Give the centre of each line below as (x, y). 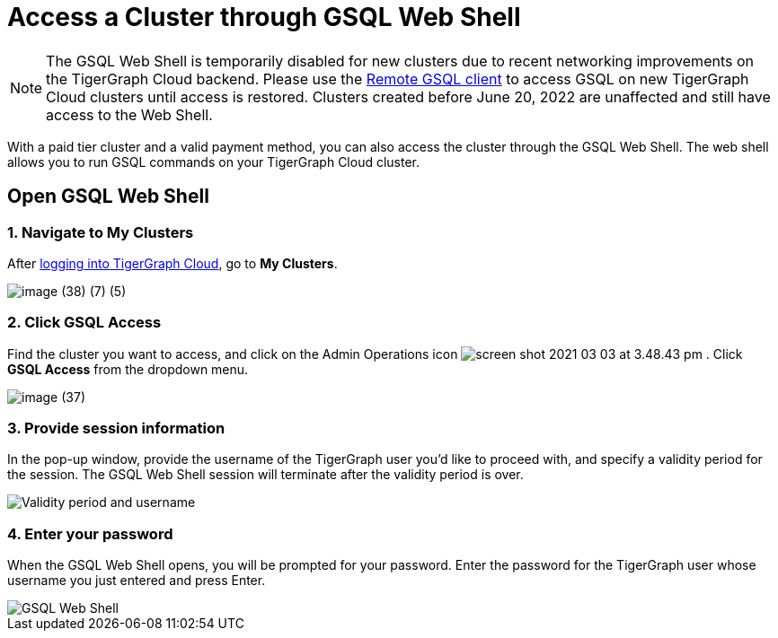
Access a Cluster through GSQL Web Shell (264, 17)
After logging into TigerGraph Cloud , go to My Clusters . (172, 263)
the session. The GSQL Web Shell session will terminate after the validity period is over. (265, 475)
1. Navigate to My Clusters (101, 232)
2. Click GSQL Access (84, 323)
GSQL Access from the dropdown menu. (128, 369)
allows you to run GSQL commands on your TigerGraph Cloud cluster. (214, 162)
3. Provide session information (116, 428)
